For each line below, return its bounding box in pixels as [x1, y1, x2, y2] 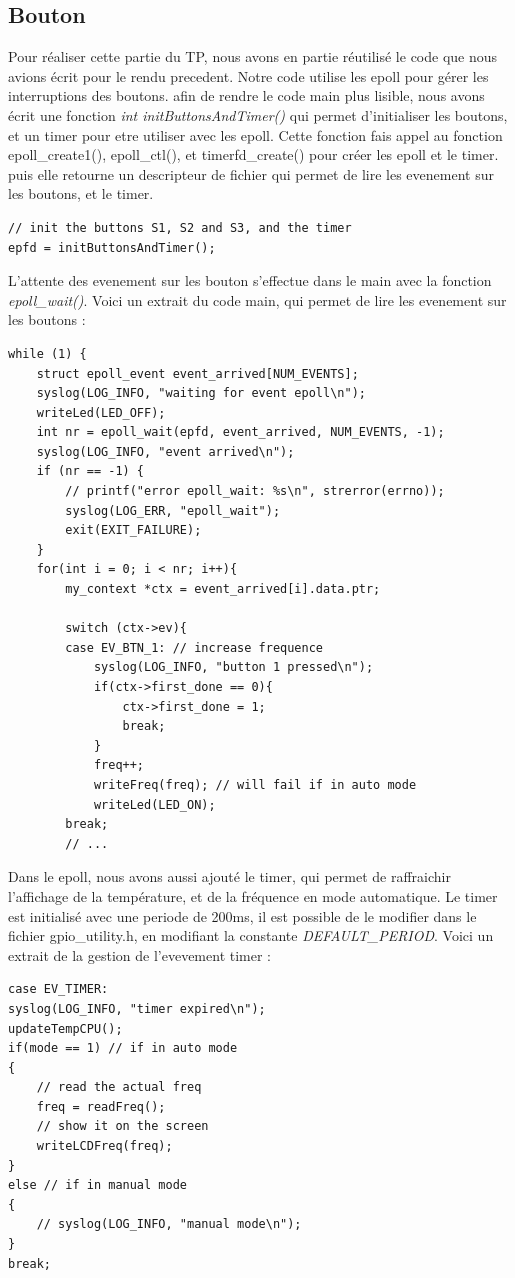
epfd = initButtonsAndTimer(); [8, 240, 216, 255]
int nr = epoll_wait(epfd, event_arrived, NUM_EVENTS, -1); [36, 425, 445, 440]
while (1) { [8, 346, 87, 361]
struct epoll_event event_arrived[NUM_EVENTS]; [36, 366, 359, 381]
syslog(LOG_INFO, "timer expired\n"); [8, 1001, 266, 1016]
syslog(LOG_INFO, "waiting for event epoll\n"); [36, 386, 366, 401]
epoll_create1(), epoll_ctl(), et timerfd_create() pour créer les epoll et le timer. [8, 144, 499, 165]
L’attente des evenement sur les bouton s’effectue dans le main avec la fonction [8, 270, 492, 291]
